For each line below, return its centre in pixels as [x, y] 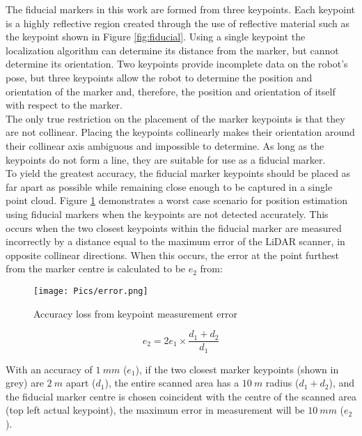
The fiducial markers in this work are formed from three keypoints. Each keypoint [180, 9]
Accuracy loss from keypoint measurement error [135, 313]
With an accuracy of [49, 369]
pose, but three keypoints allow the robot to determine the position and [159, 77]
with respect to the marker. [64, 105]
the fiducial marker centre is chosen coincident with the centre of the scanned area [181, 396]
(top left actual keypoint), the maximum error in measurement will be [155, 410]
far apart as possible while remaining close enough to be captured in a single [169, 186]
